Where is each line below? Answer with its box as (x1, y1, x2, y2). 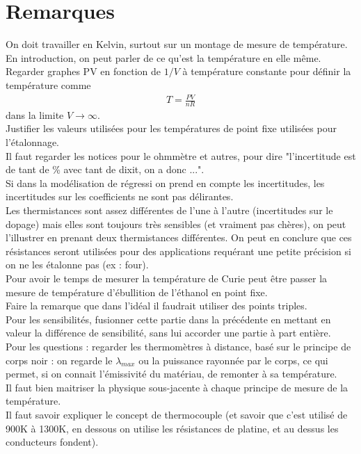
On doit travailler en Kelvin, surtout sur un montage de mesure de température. (6, 37, 348, 51)
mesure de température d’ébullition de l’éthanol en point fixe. (6, 284, 268, 299)
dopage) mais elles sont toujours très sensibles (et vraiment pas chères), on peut (6, 216, 346, 231)
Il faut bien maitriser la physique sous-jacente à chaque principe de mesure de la (6, 380, 348, 394)
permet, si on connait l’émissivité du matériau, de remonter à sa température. (6, 366, 337, 381)
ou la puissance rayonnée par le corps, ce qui (138, 352, 328, 367)
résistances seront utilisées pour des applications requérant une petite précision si (6, 243, 351, 258)
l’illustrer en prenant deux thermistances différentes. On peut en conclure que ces (6, 230, 352, 245)
